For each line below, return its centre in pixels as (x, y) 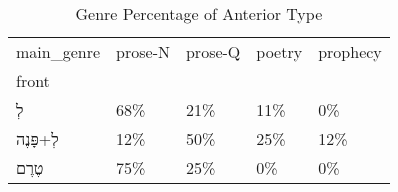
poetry (279, 51)
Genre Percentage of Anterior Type (199, 13)
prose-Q (213, 51)
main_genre (58, 51)
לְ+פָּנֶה (37, 138)
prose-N (143, 51)
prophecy (350, 51)
